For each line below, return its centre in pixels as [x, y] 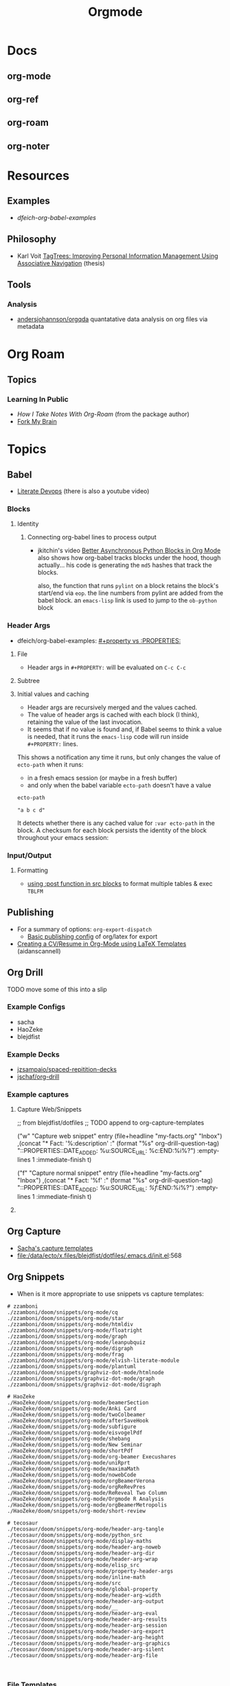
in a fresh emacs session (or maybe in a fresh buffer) [102, 777]
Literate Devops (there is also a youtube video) [83, 491]
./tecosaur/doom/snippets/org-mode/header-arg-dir [81, 1553]
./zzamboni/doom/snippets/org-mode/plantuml [72, 1366]
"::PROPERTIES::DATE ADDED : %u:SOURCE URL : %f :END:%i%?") [105, 1189]
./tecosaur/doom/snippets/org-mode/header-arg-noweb [84, 1547]
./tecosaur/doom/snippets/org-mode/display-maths [80, 1541]
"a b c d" [31, 810]
